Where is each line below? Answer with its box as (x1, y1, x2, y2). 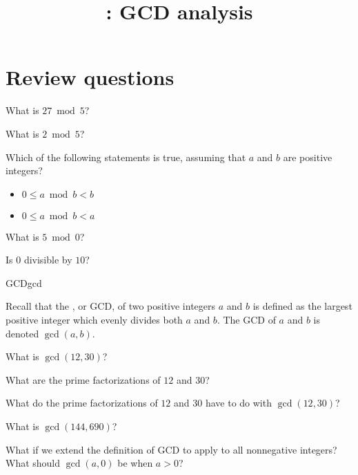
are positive (283, 149, 332, 164)
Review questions (6, 63, 175, 91)
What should (6, 456, 61, 470)
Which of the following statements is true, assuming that (6, 149, 246, 164)
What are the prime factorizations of (6, 372, 161, 386)
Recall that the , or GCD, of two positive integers (6, 299, 216, 313)
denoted (6, 326, 39, 340)
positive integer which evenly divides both (6, 313, 183, 327)
